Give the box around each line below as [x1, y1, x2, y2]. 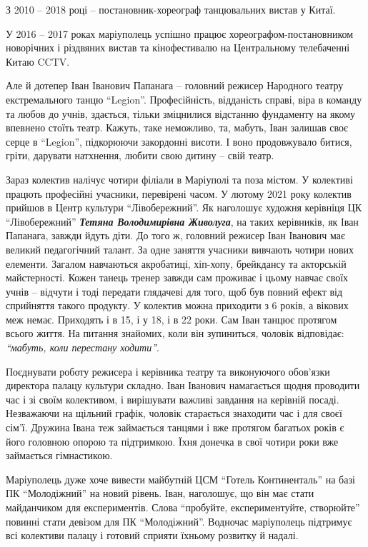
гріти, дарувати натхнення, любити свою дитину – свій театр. [6, 148, 274, 163]
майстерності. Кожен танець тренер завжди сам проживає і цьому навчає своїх [6, 270, 349, 285]
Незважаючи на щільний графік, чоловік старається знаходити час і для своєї [6, 406, 342, 421]
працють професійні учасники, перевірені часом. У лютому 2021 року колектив [6, 186, 352, 201]
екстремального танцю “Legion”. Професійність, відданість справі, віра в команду [6, 91, 362, 106]
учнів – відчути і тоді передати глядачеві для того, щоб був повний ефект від [6, 283, 343, 298]
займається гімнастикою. [6, 448, 113, 463]
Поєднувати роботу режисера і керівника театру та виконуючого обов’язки [6, 363, 330, 378]
